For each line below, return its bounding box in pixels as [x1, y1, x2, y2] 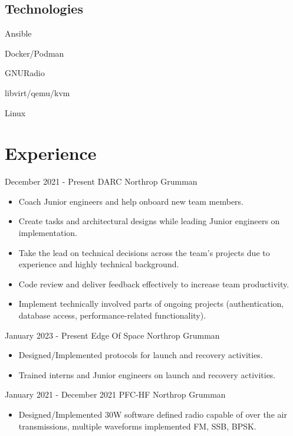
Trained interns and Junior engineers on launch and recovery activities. [18, 368, 276, 381]
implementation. [18, 227, 77, 239]
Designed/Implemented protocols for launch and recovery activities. [18, 349, 263, 361]
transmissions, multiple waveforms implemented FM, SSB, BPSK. [18, 419, 256, 432]
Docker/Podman [5, 47, 64, 59]
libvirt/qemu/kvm [5, 86, 70, 99]
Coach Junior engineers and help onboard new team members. [18, 195, 244, 207]
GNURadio [5, 67, 45, 79]
